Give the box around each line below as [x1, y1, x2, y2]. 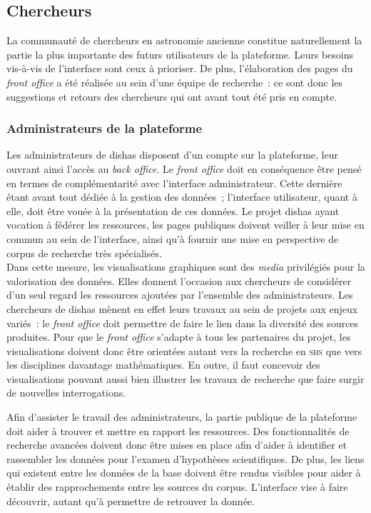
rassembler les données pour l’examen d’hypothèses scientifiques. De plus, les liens [6, 451, 365, 466]
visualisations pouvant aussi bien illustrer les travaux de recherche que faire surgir [6, 371, 365, 386]
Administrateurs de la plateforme [6, 119, 203, 137]
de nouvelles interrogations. [6, 385, 126, 400]
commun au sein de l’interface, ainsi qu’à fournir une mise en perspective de [6, 231, 339, 246]
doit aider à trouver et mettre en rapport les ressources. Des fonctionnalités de [6, 423, 350, 438]
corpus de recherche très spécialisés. [6, 245, 162, 260]
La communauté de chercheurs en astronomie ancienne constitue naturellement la [6, 33, 362, 48]
